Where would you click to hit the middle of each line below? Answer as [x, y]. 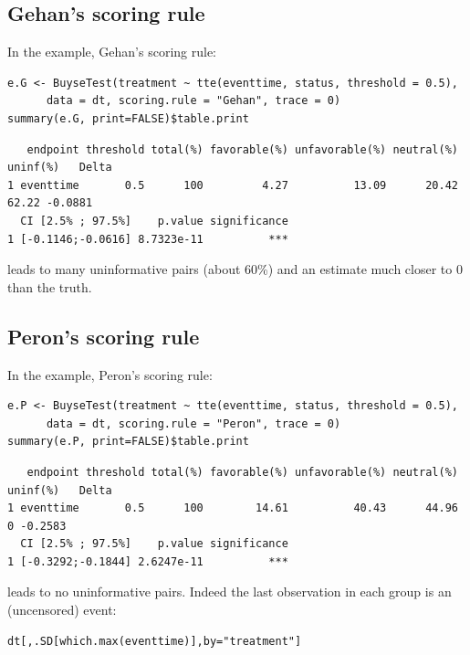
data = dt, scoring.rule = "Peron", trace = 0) [193, 423]
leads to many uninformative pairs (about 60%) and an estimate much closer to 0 [235, 269]
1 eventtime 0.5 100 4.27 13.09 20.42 [233, 185]
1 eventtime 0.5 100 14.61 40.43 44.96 [233, 508]
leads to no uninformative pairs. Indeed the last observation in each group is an [230, 592]
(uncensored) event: [62, 610]
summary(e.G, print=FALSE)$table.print [128, 118]
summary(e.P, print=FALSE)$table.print [128, 442]
